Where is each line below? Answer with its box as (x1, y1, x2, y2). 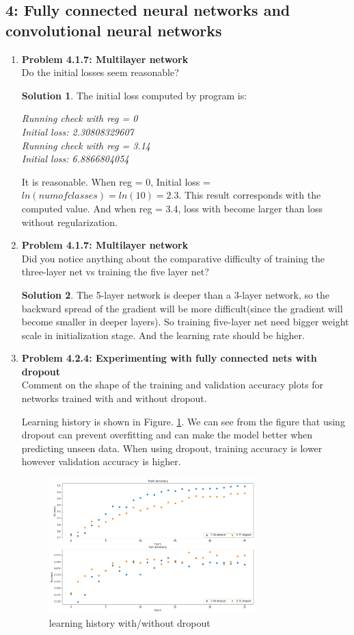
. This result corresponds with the (178, 188, 321, 202)
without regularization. (21, 214, 118, 229)
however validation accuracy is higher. (21, 454, 181, 469)
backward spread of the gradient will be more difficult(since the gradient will (21, 301, 343, 315)
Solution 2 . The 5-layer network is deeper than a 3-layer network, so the (21, 287, 330, 301)
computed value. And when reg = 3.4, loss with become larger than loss (21, 201, 323, 215)
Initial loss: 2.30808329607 (21, 124, 134, 138)
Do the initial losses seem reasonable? (21, 65, 179, 79)
